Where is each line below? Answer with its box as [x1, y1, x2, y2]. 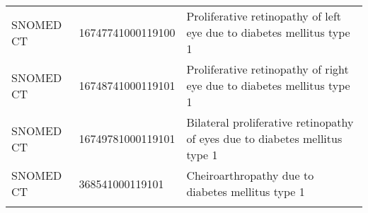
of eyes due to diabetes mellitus [186, 130, 343, 146]
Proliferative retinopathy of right [186, 61, 349, 77]
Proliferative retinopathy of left [186, 8, 342, 24]
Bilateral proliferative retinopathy [186, 114, 354, 130]
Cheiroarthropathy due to [186, 167, 314, 183]
